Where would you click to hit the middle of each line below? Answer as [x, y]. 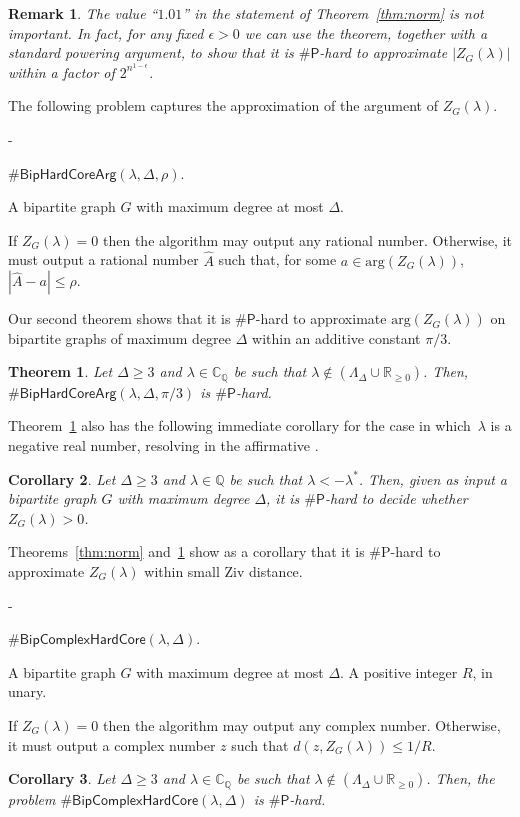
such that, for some [277, 259]
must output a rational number [103, 259]
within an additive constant [336, 337]
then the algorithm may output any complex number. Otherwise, [302, 724]
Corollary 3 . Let [62, 778]
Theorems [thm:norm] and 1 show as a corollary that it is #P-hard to [224, 551]
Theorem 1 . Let [60, 371]
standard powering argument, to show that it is [151, 52]
